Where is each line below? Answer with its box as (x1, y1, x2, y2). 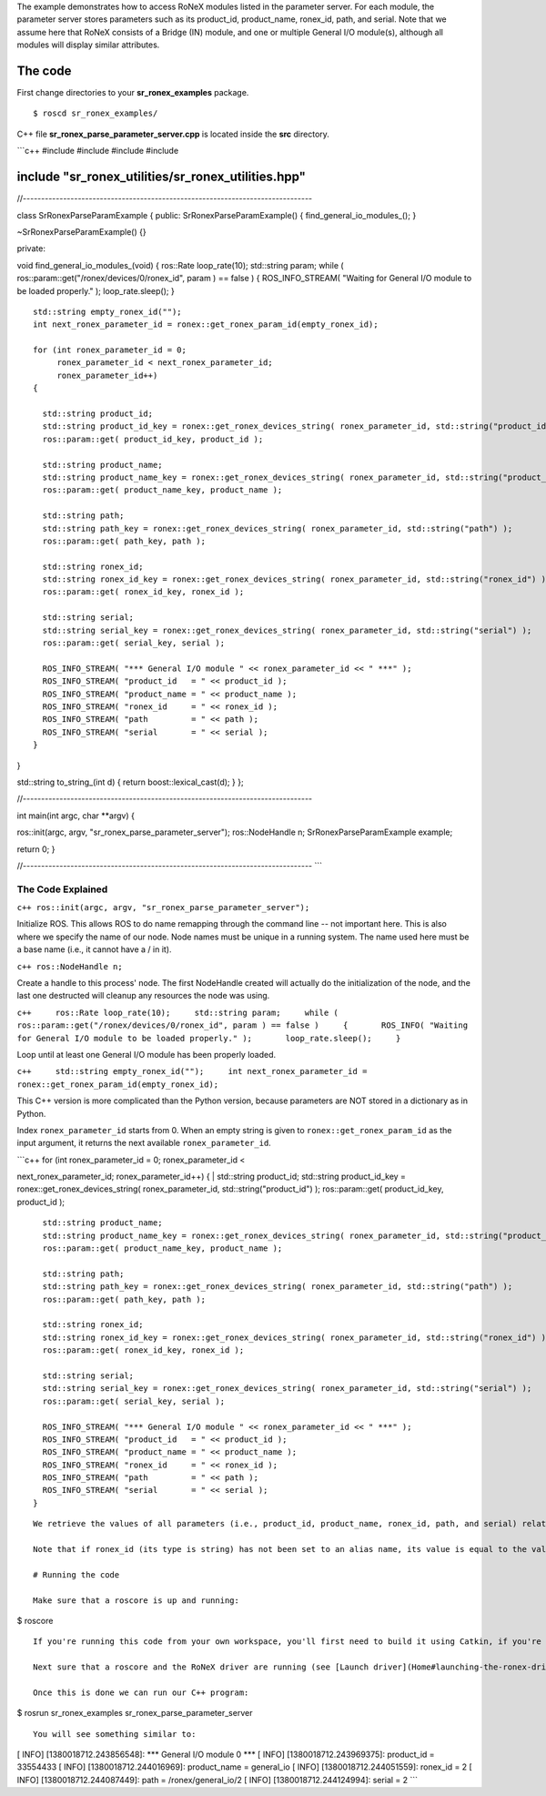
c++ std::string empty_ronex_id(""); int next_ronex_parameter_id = (16, 1066, 368, 1077)
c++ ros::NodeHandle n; (16, 961, 123, 971)
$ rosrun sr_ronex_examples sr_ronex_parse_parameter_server (16, 1708, 253, 1719)
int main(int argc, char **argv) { (16, 810, 136, 821)
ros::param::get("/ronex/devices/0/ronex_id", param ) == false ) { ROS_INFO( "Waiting (16, 1020, 469, 1030)
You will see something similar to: (33, 1729, 197, 1739)
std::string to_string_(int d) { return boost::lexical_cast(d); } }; (16, 776, 245, 787)
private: (16, 243, 45, 254)
